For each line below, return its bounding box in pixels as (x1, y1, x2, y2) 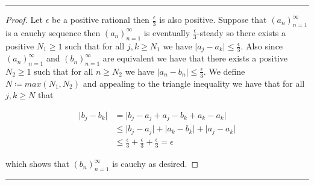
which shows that (5, 157, 69, 170)
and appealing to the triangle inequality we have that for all (83, 77, 305, 89)
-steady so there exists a (196, 26, 286, 39)
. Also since (240, 39, 283, 52)
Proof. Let (5, 13, 43, 25)
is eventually (143, 26, 190, 39)
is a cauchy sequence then (5, 26, 101, 39)
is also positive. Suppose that (159, 13, 267, 25)
